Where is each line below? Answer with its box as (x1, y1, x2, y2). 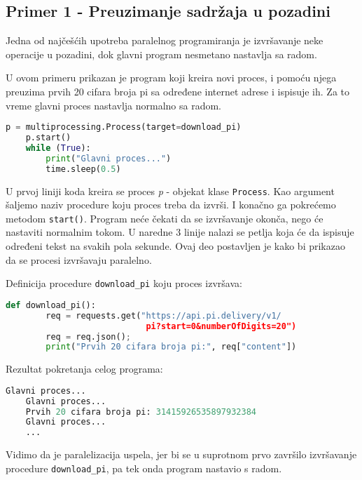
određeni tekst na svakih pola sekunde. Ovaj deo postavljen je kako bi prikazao (6, 239, 345, 253)
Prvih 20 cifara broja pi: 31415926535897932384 (25, 406, 256, 417)
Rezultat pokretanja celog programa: (6, 361, 163, 376)
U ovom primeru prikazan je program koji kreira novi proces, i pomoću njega (6, 70, 337, 85)
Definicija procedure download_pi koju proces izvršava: (6, 276, 242, 291)
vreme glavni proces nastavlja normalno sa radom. (6, 98, 221, 112)
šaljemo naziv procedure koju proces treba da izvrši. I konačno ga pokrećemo (6, 197, 336, 212)
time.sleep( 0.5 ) (46, 164, 121, 174)
